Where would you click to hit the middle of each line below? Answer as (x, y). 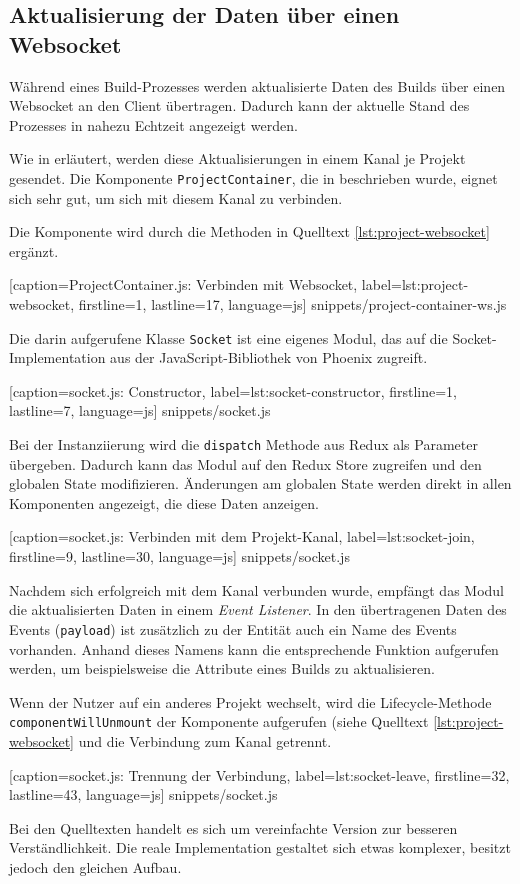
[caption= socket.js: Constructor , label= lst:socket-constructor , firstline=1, (233, 390)
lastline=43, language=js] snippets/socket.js (143, 794)
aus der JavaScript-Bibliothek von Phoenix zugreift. (269, 357)
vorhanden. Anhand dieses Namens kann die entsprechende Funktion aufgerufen (254, 648)
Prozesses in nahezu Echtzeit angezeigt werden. (153, 124)
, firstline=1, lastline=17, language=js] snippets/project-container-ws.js (288, 304)
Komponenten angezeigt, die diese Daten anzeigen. (164, 502)
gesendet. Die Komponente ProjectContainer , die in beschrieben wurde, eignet (253, 177)
